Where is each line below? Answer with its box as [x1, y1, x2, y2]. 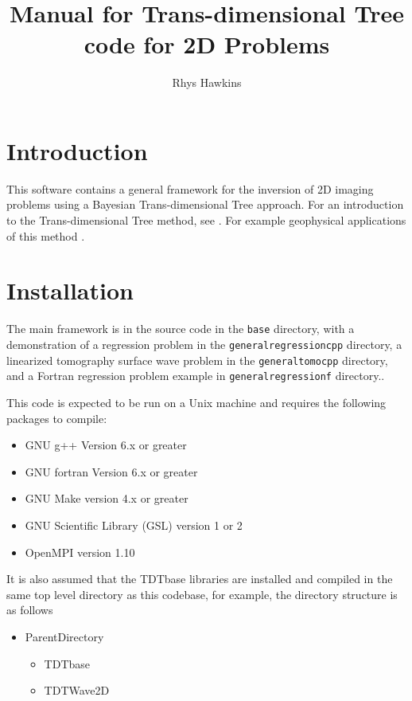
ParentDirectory [25, 628, 104, 644]
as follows [6, 601, 53, 618]
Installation [6, 274, 134, 307]
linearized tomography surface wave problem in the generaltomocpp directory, [6, 351, 388, 368]
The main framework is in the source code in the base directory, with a [6, 320, 355, 337]
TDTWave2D [44, 682, 110, 699]
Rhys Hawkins [172, 74, 242, 91]
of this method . [6, 227, 85, 244]
